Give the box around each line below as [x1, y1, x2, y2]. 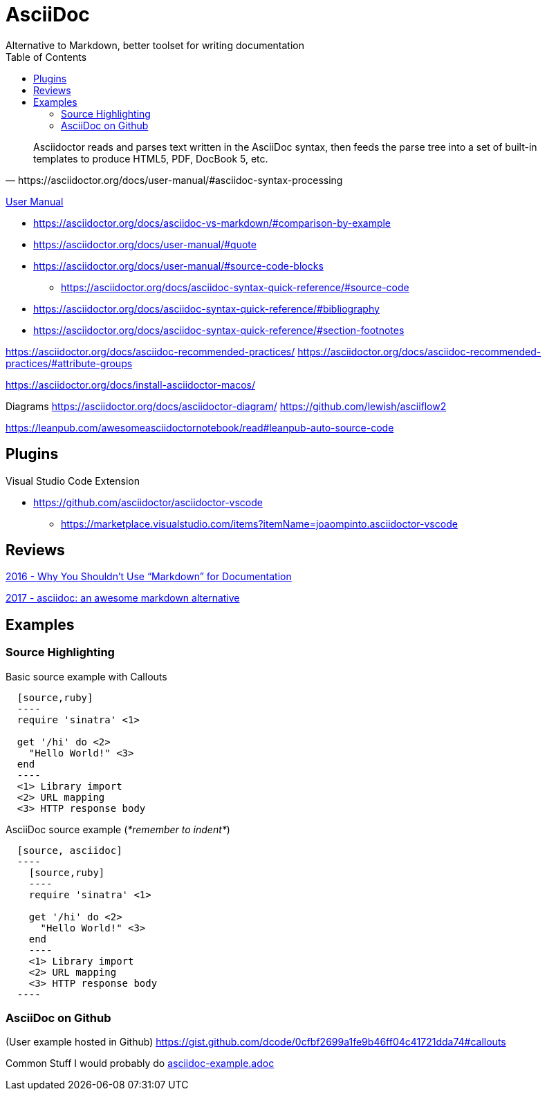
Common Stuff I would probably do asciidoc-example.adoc [6, 1057, 275, 1070]
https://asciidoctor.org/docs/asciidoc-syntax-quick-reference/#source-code [61, 281, 409, 293]
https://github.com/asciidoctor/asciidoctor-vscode [33, 496, 263, 508]
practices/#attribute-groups [6, 357, 133, 369]
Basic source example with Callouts [6, 670, 167, 682]
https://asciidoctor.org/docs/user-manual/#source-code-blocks [33, 259, 324, 272]
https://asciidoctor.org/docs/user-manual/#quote [33, 238, 257, 250]
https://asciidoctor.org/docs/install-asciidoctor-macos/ [6, 378, 255, 391]
